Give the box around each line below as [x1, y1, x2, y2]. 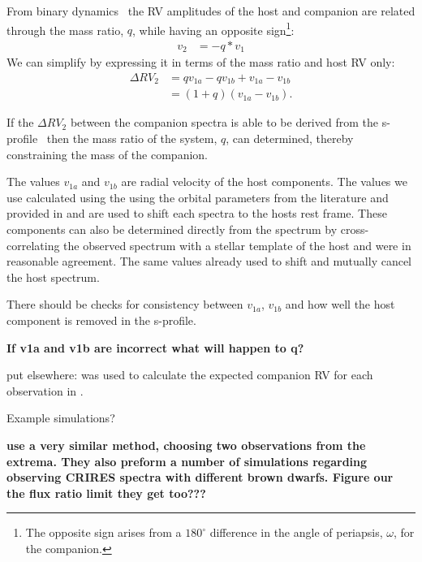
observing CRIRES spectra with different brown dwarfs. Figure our [6, 469, 394, 486]
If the [6, 114, 34, 131]
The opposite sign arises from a [25, 524, 182, 541]
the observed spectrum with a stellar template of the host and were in [63, 236, 411, 253]
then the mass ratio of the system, [46, 130, 217, 147]
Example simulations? [6, 409, 115, 426]
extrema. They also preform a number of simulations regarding [6, 452, 368, 469]
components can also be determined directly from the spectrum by [6, 221, 338, 237]
